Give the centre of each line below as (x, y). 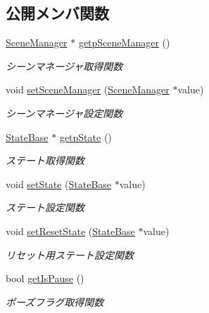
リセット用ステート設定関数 (70, 254)
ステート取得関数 (45, 160)
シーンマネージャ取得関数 (64, 66)
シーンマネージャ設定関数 (64, 113)
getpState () (85, 136)
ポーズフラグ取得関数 (55, 301)
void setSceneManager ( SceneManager (88, 89)
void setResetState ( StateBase (70, 231)
